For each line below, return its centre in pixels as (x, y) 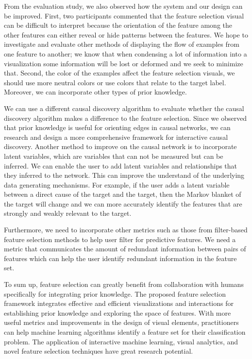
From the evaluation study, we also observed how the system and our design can (123, 6)
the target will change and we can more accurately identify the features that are (123, 203)
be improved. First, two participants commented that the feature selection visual (124, 15)
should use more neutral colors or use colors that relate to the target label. (115, 82)
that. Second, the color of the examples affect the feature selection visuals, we (119, 73)
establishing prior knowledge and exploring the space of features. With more (118, 312)
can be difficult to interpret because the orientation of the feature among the (118, 25)
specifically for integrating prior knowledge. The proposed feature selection (115, 293)
